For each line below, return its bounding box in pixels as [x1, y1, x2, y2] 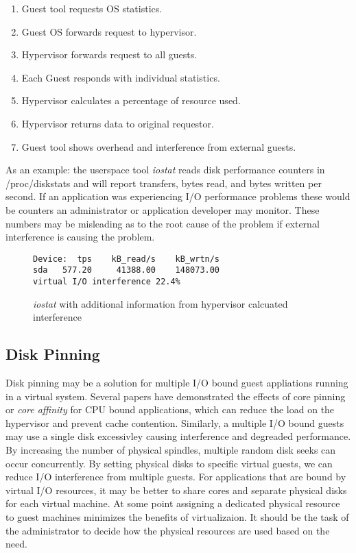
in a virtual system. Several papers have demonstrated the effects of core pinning [5, 389, 346, 403]
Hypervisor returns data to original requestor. [21, 116, 214, 130]
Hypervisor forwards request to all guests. [21, 47, 198, 62]
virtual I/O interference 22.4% [33, 277, 180, 287]
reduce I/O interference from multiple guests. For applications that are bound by [5, 469, 346, 484]
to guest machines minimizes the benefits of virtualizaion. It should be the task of [5, 510, 349, 524]
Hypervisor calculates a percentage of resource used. [21, 93, 241, 108]
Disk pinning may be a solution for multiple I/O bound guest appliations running [5, 376, 348, 390]
